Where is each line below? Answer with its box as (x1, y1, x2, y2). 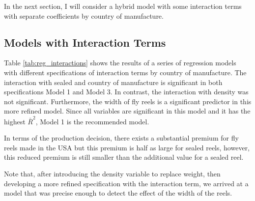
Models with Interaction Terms (4, 34, 166, 50)
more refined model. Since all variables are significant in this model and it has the (4, 106, 251, 116)
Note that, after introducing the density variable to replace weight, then (4, 169, 221, 179)
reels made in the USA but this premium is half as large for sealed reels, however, (4, 142, 250, 152)
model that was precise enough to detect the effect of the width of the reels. (4, 188, 232, 198)
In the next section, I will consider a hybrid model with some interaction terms (4, 1, 242, 11)
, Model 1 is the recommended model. (35, 116, 149, 126)
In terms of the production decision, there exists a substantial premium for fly (4, 133, 239, 143)
